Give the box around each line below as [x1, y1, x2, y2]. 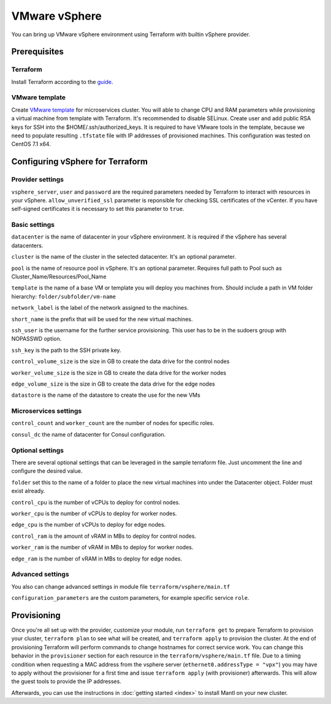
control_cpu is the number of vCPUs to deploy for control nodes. [11, 499, 180, 506]
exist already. [11, 488, 45, 495]
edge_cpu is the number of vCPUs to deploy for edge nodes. [11, 521, 166, 529]
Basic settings [11, 221, 55, 229]
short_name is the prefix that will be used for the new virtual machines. [11, 315, 193, 323]
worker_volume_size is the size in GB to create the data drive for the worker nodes [11, 369, 227, 377]
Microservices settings [11, 407, 82, 415]
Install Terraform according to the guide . [11, 78, 113, 85]
